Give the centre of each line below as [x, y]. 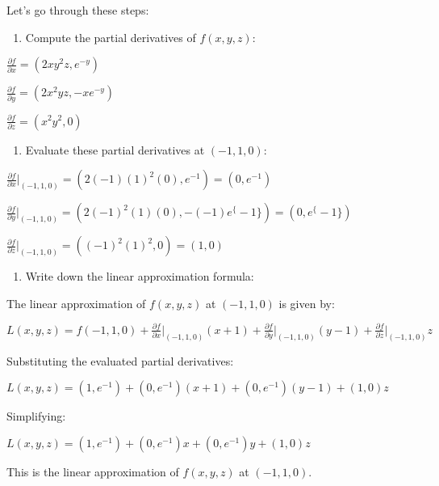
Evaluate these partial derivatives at [115, 149]
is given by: [307, 303]
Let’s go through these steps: [78, 10]
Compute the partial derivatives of [111, 37]
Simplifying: [36, 416]
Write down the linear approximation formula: [140, 276]
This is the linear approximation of [93, 471]
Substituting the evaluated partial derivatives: [120, 360]
